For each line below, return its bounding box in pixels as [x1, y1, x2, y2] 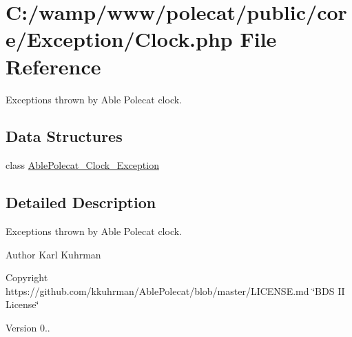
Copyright [6, 270, 48, 285]
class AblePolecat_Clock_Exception [6, 158, 159, 172]
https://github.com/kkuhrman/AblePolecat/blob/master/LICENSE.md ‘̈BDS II [6, 283, 345, 298]
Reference [6, 52, 101, 80]
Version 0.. [6, 320, 50, 335]
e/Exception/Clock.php [6, 25, 233, 53]
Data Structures [6, 125, 123, 147]
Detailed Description [6, 192, 156, 213]
